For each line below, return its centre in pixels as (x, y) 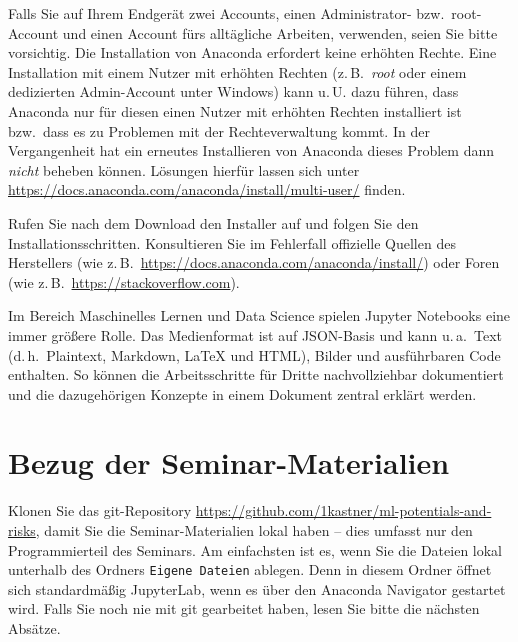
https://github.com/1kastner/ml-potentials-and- (343, 510)
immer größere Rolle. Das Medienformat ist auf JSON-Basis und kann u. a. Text (255, 334)
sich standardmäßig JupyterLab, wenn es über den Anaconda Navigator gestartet (257, 588)
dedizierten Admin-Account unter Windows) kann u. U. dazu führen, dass (233, 91)
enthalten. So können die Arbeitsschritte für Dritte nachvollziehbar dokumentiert (256, 374)
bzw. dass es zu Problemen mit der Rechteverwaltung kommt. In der (219, 130)
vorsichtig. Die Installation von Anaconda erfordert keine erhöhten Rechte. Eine (252, 52)
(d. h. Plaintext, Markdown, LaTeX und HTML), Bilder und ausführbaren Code (254, 354)
